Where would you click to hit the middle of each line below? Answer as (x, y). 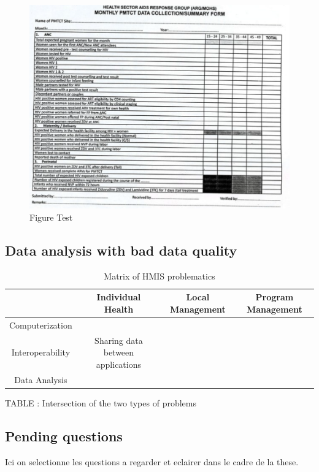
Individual (119, 297)
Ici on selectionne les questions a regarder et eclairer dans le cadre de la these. (152, 461)
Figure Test (51, 217)
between (119, 352)
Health (119, 309)
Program (275, 297)
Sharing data (119, 340)
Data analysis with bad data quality (121, 250)
